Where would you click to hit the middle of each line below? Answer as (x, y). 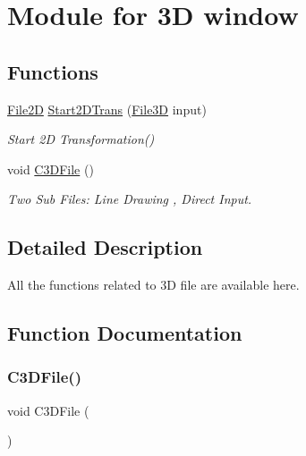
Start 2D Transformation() (81, 139)
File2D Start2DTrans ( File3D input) (107, 109)
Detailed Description (105, 247)
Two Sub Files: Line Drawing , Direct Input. (130, 199)
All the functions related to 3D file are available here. (153, 285)
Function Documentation (125, 333)
